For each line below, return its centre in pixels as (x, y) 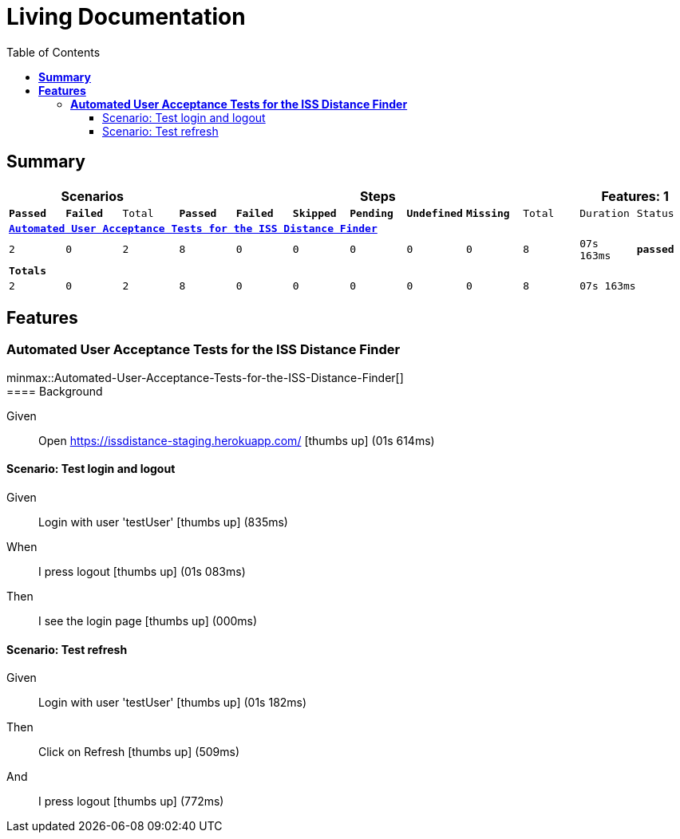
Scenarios (92, 196)
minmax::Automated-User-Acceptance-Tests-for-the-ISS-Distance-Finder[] (205, 377)
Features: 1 (635, 196)
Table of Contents (53, 52)
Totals (28, 270)
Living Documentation (126, 17)
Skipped (314, 213)
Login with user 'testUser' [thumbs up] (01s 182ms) (173, 703)
